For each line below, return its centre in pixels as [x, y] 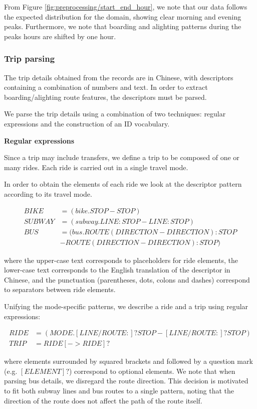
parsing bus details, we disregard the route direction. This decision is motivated [126, 381]
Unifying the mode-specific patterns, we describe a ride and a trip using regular [126, 306]
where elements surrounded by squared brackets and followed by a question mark [128, 361]
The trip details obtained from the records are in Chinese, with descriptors [119, 77]
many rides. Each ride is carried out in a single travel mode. [96, 167]
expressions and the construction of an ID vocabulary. [87, 123]
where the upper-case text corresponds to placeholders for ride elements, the [121, 260]
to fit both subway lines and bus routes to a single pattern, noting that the [119, 391]
